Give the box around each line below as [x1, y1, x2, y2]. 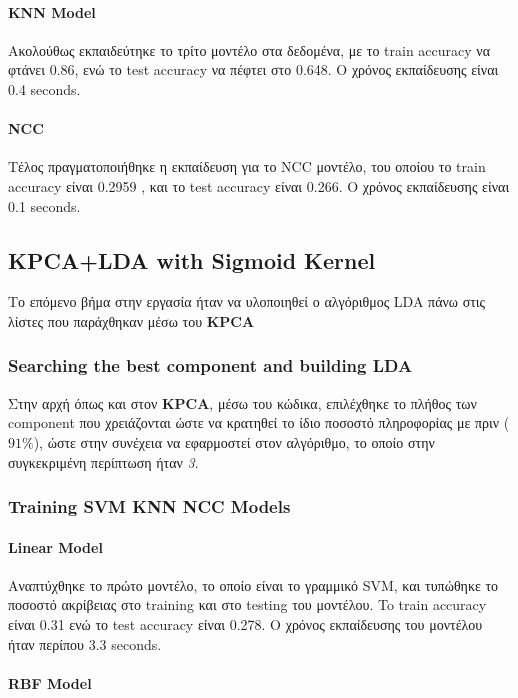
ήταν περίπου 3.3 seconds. [8, 633, 162, 654]
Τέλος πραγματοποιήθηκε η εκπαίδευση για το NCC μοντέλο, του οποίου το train [8, 156, 486, 177]
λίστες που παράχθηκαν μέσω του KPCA [8, 310, 255, 331]
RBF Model [8, 672, 92, 693]
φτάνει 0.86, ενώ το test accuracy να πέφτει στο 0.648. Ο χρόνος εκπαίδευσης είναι [8, 59, 499, 80]
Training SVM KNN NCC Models [8, 494, 291, 519]
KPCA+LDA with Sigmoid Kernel [8, 244, 376, 275]
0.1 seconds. [8, 195, 81, 216]
